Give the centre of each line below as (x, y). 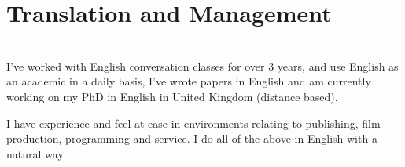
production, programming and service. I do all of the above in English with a (192, 138)
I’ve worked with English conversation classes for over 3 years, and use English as (202, 65)
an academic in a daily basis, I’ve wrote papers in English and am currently (189, 81)
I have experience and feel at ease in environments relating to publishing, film (193, 123)
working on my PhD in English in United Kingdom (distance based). (172, 96)
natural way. (36, 153)
